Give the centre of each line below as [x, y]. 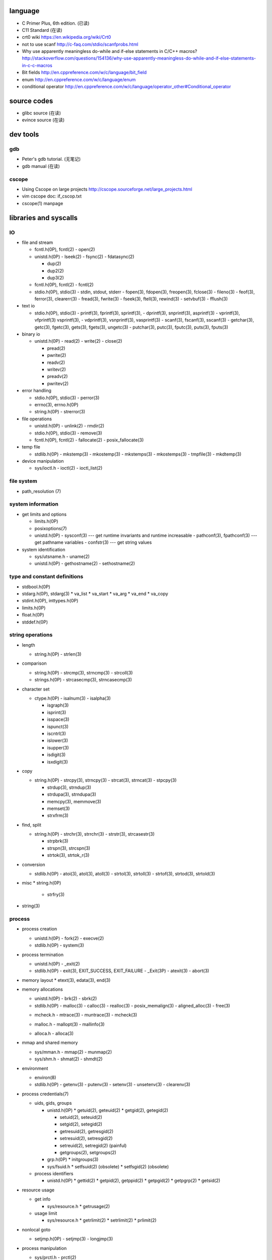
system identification [44, 549]
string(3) [31, 906]
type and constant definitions [46, 577]
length [28, 645]
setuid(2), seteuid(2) [81, 1117]
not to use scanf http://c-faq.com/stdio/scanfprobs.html [80, 44]
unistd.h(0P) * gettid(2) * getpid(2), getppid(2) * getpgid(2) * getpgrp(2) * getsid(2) [134, 1181]
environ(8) [45, 1077]
